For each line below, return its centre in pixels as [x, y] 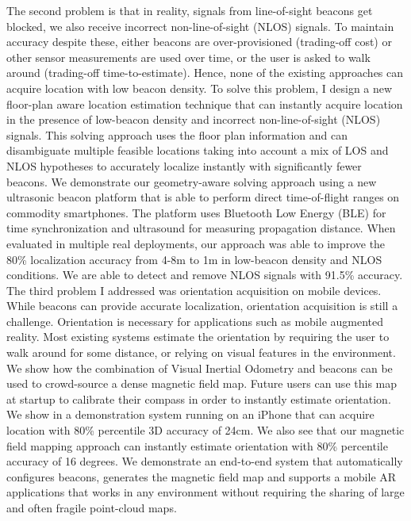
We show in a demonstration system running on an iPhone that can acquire [190, 414]
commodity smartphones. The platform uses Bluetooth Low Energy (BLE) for [196, 212]
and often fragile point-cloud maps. [92, 508]
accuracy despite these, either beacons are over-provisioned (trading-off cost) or [199, 42]
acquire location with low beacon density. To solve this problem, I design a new [200, 88]
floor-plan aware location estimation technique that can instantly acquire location [205, 103]
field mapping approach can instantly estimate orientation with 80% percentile [197, 445]
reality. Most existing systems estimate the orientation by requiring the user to [198, 337]
